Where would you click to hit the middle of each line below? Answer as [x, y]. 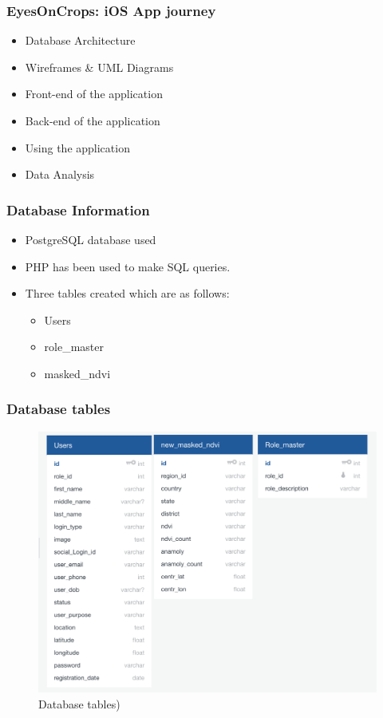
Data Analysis [60, 174]
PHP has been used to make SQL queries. [128, 266]
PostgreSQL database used [91, 239]
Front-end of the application [94, 94]
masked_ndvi [77, 373]
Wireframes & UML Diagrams [99, 67]
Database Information [78, 209]
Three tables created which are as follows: [127, 293]
